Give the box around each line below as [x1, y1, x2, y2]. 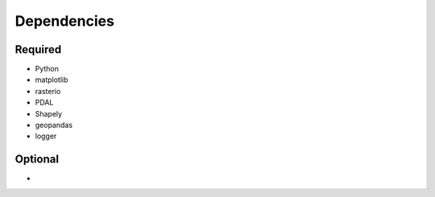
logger [35, 131, 57, 141]
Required [14, 43, 62, 56]
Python [35, 64, 60, 74]
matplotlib [35, 75, 68, 84]
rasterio [35, 86, 61, 96]
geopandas [35, 121, 72, 130]
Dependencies [14, 12, 114, 30]
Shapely [35, 109, 63, 118]
